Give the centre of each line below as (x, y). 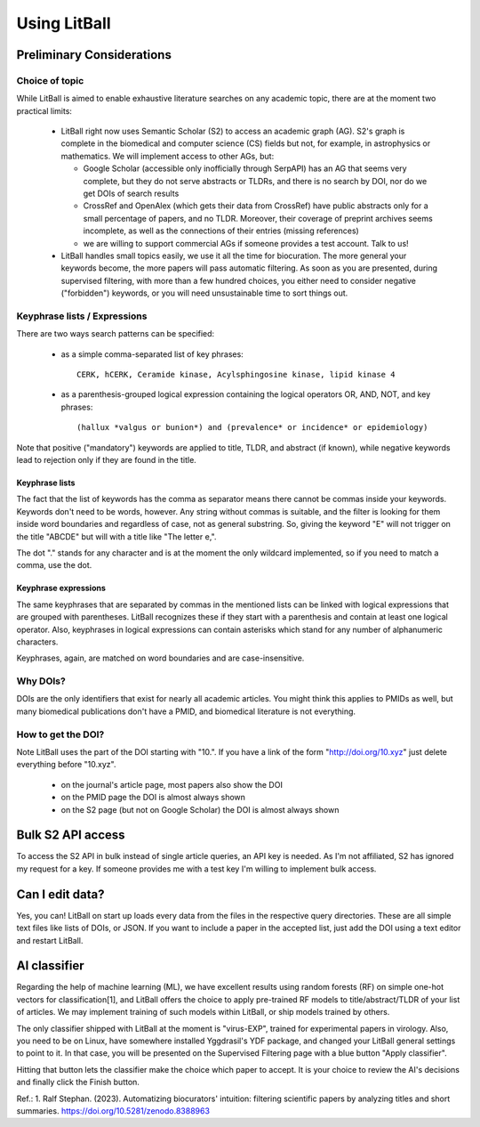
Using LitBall (64, 23)
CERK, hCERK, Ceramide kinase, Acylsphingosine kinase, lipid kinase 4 (236, 375)
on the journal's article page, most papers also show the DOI (172, 784)
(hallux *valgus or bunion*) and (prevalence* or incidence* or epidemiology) (252, 428)
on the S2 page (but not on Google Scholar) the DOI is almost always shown (200, 809)
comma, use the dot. (54, 565)
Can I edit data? (60, 894)
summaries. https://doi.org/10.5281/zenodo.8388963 (113, 1111)
